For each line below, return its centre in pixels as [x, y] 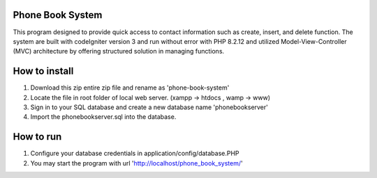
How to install [43, 71]
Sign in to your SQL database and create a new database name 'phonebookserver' [149, 107]
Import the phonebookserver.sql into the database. [103, 117]
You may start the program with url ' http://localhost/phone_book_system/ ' [137, 163]
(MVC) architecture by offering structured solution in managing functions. [119, 51]
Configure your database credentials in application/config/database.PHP [135, 154]
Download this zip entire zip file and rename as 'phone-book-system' [130, 88]
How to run [37, 137]
